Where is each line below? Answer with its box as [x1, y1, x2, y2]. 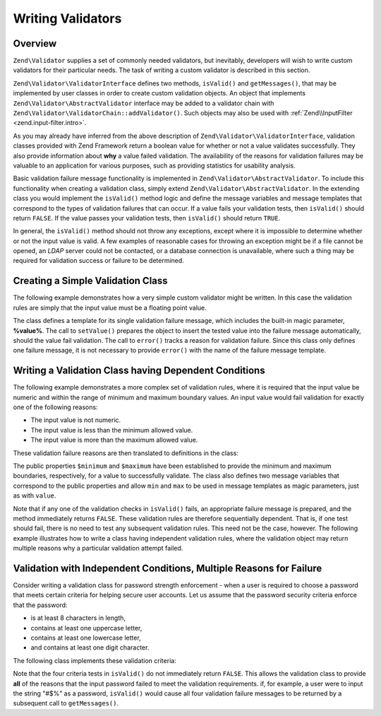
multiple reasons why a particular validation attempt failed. [13, 544, 183, 553]
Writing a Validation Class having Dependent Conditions [13, 365, 265, 377]
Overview [13, 37, 57, 49]
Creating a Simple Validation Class [13, 275, 169, 287]
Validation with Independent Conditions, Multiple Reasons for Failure [13, 562, 322, 574]
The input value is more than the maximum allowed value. [30, 435, 198, 445]
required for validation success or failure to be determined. [13, 257, 185, 265]
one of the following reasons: [13, 403, 98, 411]
